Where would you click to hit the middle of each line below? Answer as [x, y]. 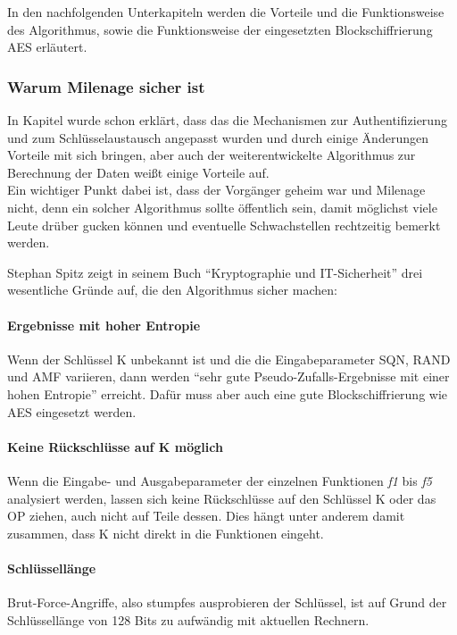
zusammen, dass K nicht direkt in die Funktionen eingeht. [166, 533]
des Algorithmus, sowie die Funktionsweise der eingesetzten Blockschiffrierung [220, 29]
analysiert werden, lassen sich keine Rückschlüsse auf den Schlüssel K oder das [222, 498]
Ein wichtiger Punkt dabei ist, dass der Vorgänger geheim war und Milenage [216, 190]
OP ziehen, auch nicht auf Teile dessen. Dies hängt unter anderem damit [206, 516]
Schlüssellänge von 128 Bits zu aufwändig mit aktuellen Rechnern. [188, 619]
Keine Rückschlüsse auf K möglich [115, 446]
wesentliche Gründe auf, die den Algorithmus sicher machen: [172, 290]
